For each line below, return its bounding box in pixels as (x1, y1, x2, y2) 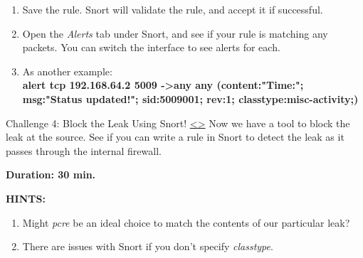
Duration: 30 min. (6, 167, 96, 182)
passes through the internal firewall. (6, 143, 162, 158)
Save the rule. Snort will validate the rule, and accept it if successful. (22, 2, 323, 16)
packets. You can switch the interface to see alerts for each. (22, 40, 280, 55)
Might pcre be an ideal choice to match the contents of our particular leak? (22, 215, 350, 230)
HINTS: (6, 190, 46, 205)
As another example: (22, 63, 112, 78)
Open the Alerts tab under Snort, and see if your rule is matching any (22, 26, 328, 41)
